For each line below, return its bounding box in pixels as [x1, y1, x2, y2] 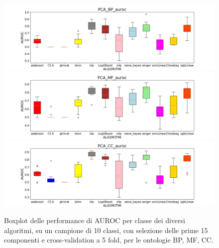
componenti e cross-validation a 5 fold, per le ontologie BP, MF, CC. [4, 235, 214, 245]
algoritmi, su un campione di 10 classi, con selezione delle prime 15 [4, 225, 208, 235]
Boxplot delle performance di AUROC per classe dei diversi [4, 215, 185, 226]
